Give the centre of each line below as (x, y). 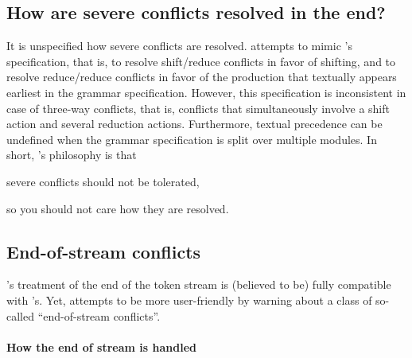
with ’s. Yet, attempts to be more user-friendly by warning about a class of (189, 300)
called (20, 315)
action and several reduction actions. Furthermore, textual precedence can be (194, 124)
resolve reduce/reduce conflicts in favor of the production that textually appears (202, 77)
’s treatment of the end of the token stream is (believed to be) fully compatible (199, 284)
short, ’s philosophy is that (72, 155)
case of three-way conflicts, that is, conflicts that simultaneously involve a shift (198, 108)
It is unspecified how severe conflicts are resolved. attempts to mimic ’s (179, 46)
